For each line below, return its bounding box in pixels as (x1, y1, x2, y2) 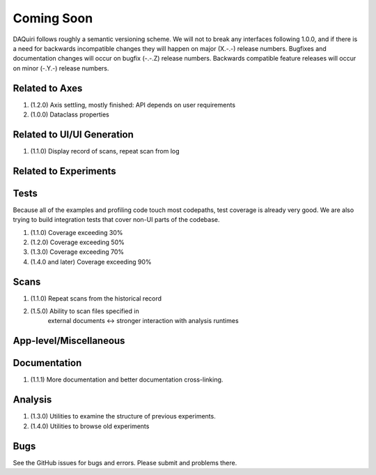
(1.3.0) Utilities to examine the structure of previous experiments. (30, 412, 216, 421)
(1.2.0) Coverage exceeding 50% (30, 238, 125, 247)
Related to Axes (13, 82, 83, 94)
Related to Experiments (13, 165, 116, 177)
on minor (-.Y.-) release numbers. (13, 63, 109, 73)
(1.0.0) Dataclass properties (30, 110, 109, 119)
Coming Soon (13, 10, 93, 26)
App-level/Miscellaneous (13, 335, 125, 347)
